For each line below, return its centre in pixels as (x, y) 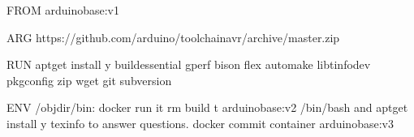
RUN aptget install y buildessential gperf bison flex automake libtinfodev (189, 64)
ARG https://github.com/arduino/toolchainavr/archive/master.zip (173, 37)
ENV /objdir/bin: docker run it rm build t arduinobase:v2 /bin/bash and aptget (207, 107)
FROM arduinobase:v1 (63, 10)
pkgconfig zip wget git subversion (89, 80)
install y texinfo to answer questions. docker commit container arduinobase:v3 (200, 123)
